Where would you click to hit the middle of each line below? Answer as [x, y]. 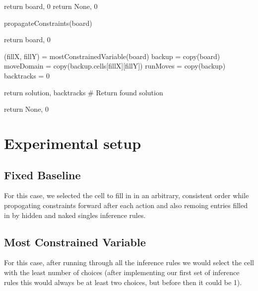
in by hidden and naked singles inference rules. [75, 215]
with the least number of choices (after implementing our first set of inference [122, 272]
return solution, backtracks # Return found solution [84, 92]
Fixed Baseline [42, 175]
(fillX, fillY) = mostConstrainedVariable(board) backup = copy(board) [112, 56]
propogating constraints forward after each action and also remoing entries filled [126, 205]
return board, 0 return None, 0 [51, 6]
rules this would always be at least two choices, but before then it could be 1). [123, 282]
